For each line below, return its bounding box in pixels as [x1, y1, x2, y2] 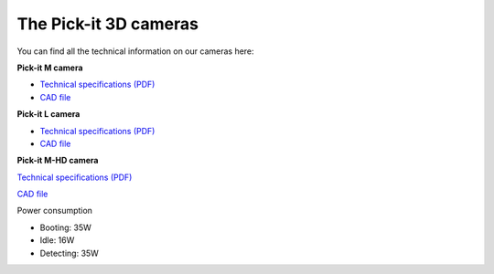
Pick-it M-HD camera [16, 155, 99, 166]
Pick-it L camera [16, 109, 81, 120]
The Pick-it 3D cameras [16, 14, 199, 34]
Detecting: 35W [39, 248, 100, 258]
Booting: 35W [39, 222, 91, 233]
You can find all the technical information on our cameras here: [16, 46, 255, 57]
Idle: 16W [39, 235, 75, 246]
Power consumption [16, 205, 93, 216]
